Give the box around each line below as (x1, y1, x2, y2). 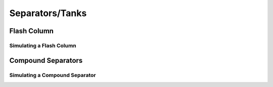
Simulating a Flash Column (9, 42, 77, 49)
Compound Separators (9, 56, 83, 65)
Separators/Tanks (9, 8, 87, 19)
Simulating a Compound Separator (9, 71, 96, 78)
